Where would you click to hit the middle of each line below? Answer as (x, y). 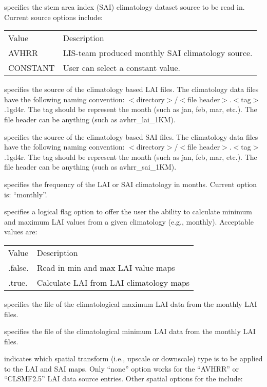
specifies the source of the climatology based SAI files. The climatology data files (131, 136)
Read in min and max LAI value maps (106, 267)
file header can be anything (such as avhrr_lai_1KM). (90, 119)
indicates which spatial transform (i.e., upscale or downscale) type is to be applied (133, 358)
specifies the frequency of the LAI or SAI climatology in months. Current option (131, 184)
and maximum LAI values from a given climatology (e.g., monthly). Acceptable (129, 221)
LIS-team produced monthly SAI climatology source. (158, 53)
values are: (21, 232)
